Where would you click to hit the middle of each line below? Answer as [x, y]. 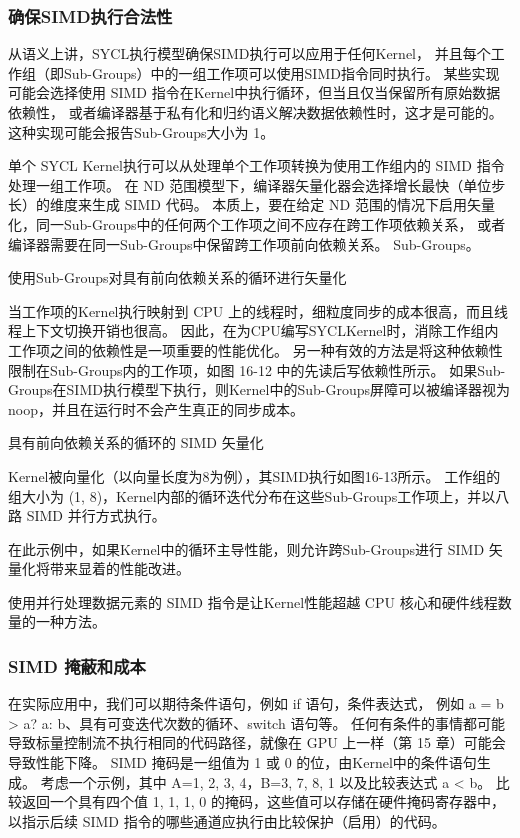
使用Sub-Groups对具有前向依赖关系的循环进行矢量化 [177, 277]
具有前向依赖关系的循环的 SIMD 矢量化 [136, 442]
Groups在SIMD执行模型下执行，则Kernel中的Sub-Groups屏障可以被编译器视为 [259, 389]
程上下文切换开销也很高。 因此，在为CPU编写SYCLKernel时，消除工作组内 [253, 330]
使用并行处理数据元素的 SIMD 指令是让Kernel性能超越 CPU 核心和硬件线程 [253, 601]
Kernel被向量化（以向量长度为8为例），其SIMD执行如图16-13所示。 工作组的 [254, 475]
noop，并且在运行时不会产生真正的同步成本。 [156, 408]
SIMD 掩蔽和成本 [77, 665]
